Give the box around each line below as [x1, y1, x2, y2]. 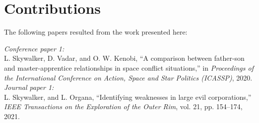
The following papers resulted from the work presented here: [4, 27, 188, 37]
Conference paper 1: [4, 43, 65, 53]
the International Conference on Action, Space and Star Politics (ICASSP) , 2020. [4, 72, 253, 82]
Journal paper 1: [4, 82, 54, 92]
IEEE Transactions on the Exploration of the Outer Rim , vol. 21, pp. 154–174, [4, 101, 243, 112]
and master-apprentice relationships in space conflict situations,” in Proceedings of [4, 62, 254, 73]
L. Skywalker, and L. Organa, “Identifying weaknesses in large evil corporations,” [4, 91, 252, 102]
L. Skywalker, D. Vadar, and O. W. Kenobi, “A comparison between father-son [4, 53, 245, 63]
